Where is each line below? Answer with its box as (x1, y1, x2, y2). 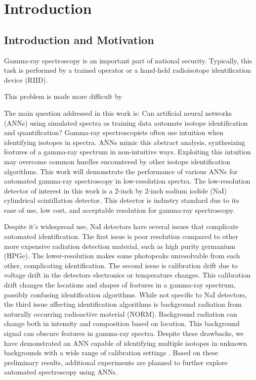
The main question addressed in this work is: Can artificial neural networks (4, 107, 232, 118)
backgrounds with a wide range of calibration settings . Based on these (4, 347, 218, 358)
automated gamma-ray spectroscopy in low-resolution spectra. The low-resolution (4, 176, 251, 186)
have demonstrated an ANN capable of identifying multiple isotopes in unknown (4, 337, 247, 348)
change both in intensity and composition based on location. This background (4, 318, 240, 329)
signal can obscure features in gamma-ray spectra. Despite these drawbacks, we (4, 328, 244, 338)
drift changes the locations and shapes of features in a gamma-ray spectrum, (4, 280, 236, 290)
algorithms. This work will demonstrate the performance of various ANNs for (4, 166, 238, 176)
